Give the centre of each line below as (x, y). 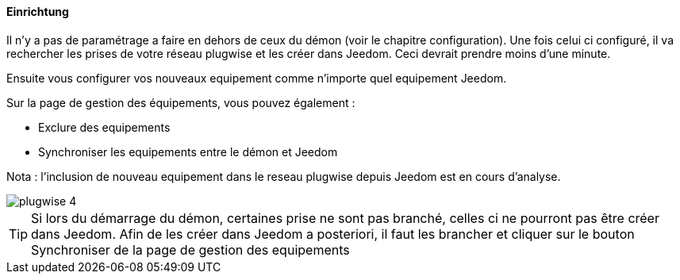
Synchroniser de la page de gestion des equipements (190, 249)
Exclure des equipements (104, 127)
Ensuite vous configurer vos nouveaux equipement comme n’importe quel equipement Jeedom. (257, 78)
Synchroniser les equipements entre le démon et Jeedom (188, 152)
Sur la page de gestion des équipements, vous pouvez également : (181, 102)
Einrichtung (38, 12)
